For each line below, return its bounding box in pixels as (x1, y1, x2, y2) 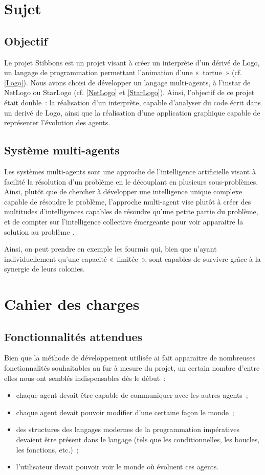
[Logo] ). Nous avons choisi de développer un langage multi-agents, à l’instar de (4, 77, 251, 87)
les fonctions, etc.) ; (16, 444, 79, 455)
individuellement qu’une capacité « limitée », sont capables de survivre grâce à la (4, 253, 261, 264)
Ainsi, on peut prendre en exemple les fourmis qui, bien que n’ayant (4, 243, 217, 254)
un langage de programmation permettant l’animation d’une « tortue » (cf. (4, 67, 242, 78)
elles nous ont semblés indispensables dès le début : (4, 372, 166, 383)
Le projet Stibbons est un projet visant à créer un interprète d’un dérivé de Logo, (4, 57, 260, 67)
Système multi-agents (4, 142, 120, 158)
